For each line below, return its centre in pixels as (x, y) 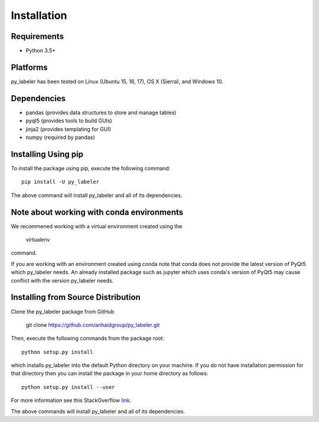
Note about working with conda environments (97, 212)
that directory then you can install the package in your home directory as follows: (110, 374)
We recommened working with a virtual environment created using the (97, 226)
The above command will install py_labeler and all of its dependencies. (97, 195)
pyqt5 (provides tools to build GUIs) (69, 121)
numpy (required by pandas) (61, 137)
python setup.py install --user (68, 387)
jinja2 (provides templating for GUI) (69, 129)
